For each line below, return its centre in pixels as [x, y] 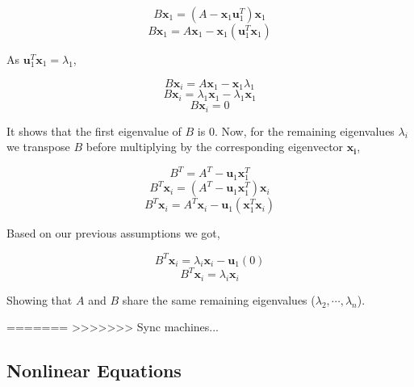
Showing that [40, 299]
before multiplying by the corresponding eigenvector [215, 147]
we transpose [38, 147]
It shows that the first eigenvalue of [94, 130]
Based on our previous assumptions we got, [113, 233]
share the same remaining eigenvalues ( [219, 299]
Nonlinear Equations [94, 370]
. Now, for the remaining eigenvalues [304, 130]
